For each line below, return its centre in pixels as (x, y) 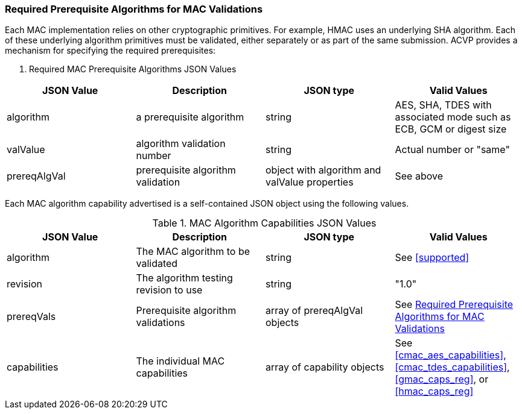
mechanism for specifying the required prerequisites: (110, 51)
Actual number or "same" (452, 150)
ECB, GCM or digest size (451, 129)
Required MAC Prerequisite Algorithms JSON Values (133, 69)
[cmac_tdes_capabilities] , (452, 367)
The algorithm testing (184, 278)
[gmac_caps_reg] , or (442, 379)
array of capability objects (325, 367)
